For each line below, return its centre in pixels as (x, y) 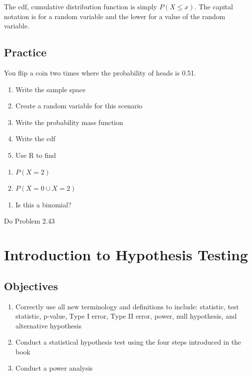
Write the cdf (36, 138)
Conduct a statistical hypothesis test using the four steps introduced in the (128, 342)
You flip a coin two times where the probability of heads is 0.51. (100, 72)
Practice (25, 52)
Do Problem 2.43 (29, 221)
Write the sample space (50, 89)
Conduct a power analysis (54, 368)
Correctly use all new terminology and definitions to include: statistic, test (127, 306)
